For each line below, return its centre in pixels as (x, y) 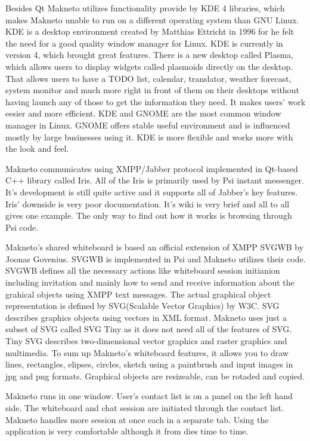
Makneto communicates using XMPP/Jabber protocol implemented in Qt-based (152, 168)
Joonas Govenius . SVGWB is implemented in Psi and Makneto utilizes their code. (156, 258)
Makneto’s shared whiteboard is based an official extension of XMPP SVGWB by (155, 247)
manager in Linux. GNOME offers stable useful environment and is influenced (148, 125)
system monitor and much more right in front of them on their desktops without (152, 90)
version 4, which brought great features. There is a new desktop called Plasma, (149, 55)
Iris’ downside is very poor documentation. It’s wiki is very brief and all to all (148, 203)
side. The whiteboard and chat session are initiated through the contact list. (145, 408)
